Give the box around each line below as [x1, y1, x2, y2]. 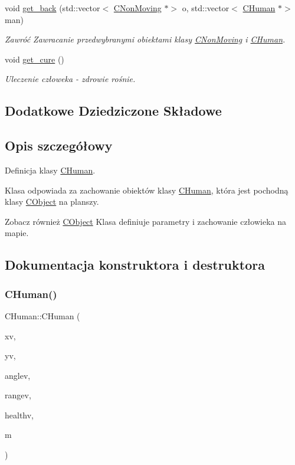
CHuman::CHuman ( [5, 309, 80, 322]
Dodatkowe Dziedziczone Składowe [5, 101, 222, 120]
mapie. [5, 227, 29, 239]
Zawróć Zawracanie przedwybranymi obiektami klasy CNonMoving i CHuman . [5, 33, 286, 45]
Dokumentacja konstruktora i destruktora [5, 256, 265, 274]
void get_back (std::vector [5, 2, 100, 14]
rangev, [5, 389, 31, 401]
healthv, [5, 408, 34, 421]
